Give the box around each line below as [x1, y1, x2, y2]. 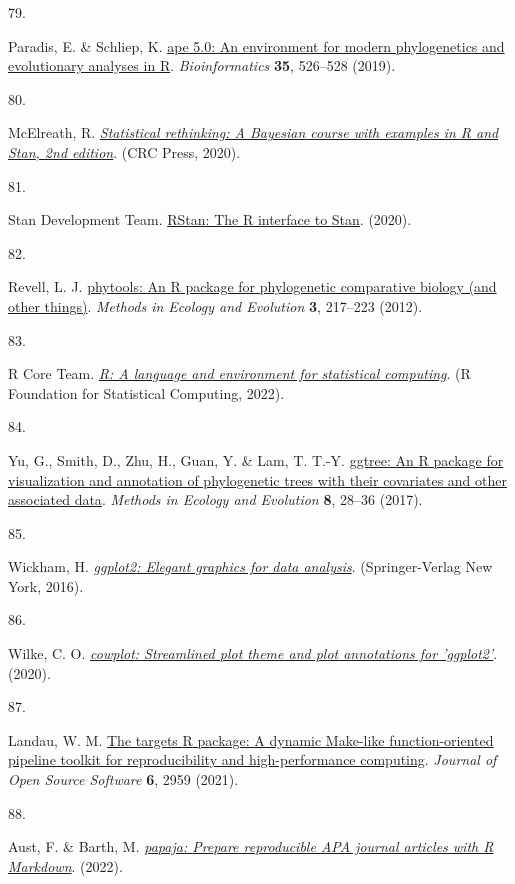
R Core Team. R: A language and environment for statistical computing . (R [8, 363, 471, 384]
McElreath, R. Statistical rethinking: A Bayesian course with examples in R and [8, 122, 499, 143]
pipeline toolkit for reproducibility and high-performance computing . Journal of [8, 749, 497, 770]
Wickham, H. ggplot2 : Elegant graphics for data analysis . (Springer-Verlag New [8, 556, 493, 577]
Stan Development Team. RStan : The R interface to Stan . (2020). [8, 209, 412, 230]
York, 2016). [8, 575, 84, 596]
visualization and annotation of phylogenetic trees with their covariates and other [8, 469, 507, 490]
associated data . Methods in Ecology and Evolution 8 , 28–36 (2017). [8, 489, 423, 510]
